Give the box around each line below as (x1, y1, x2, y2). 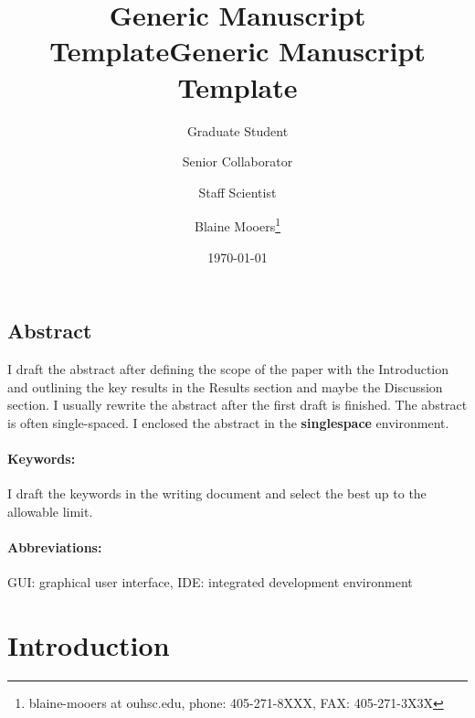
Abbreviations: (7, 537, 102, 556)
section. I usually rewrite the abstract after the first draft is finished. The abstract (7, 395, 468, 414)
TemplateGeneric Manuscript (49, 32, 426, 70)
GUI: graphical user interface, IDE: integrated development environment (7, 573, 413, 592)
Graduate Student (186, 121, 289, 140)
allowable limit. (7, 501, 93, 520)
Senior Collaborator (182, 152, 293, 171)
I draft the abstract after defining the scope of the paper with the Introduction (7, 359, 449, 378)
